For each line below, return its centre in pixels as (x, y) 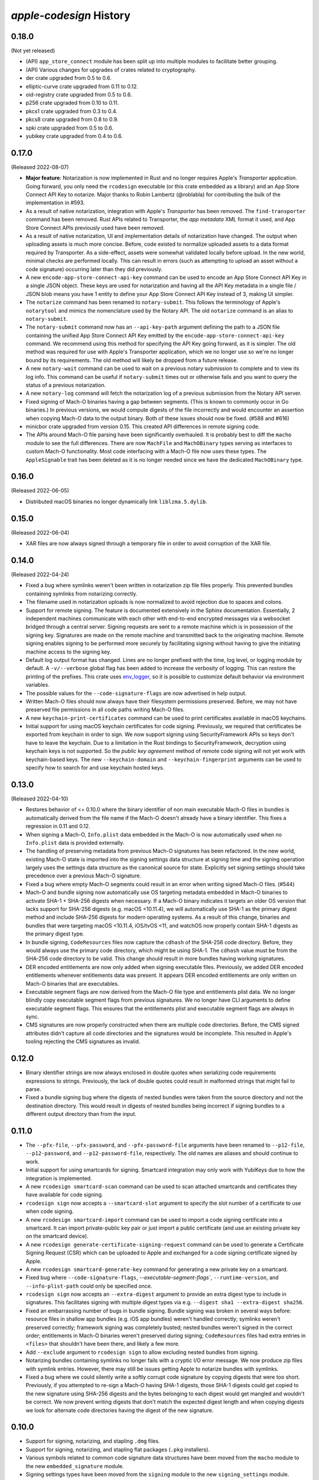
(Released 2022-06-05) (40, 491)
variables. (38, 685)
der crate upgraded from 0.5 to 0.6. (69, 78)
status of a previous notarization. (66, 385)
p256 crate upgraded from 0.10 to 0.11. (72, 103)
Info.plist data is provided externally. (75, 842)
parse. (33, 1089)
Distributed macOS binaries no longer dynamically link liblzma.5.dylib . (117, 501)
